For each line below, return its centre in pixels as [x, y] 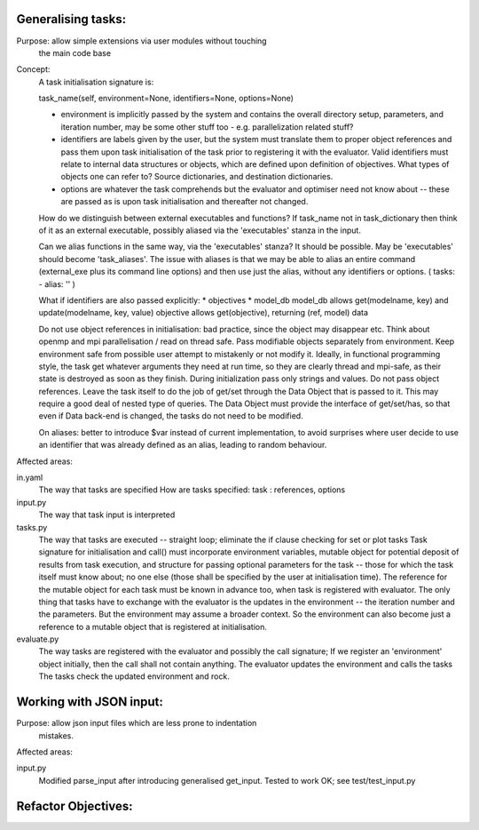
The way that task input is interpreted [107, 515]
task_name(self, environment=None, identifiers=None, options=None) [166, 99]
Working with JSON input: [90, 702]
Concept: [33, 69]
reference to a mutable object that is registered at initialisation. [153, 626]
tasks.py [32, 527]
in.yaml [30, 478]
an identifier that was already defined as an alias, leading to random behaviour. [183, 445]
